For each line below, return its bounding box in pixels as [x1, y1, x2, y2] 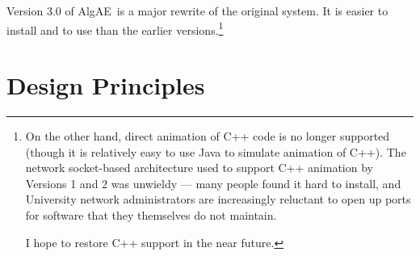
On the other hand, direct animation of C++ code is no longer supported [25, 127, 390, 144]
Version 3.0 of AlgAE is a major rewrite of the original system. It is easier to [6, 2, 388, 19]
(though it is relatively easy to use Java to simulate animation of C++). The [25, 143, 406, 160]
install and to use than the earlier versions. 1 [6, 19, 224, 38]
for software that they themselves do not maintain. [25, 206, 277, 223]
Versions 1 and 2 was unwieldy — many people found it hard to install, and [25, 174, 401, 191]
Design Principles [6, 69, 205, 102]
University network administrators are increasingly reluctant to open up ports [25, 191, 411, 208]
